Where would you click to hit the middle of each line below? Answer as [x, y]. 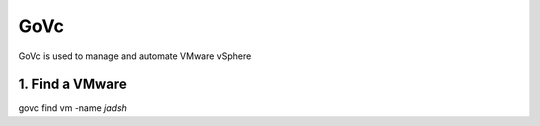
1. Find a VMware [72, 84]
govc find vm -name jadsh [72, 108]
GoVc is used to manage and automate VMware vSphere [135, 56]
